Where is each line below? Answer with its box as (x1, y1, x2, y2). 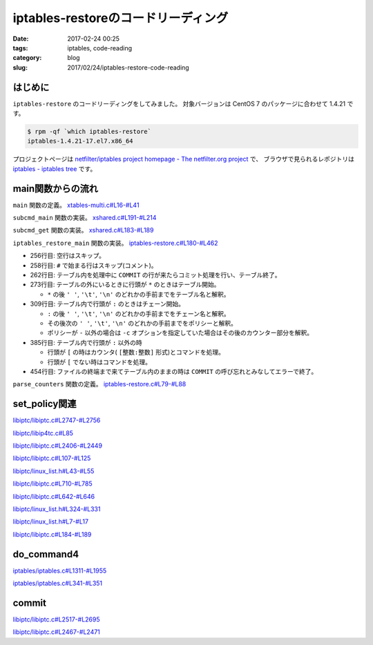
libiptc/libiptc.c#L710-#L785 (12, 479, 93, 488)
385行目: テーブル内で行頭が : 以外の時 (30, 338, 143, 346)
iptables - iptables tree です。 (12, 164, 97, 172)
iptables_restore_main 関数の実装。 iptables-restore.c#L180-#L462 (12, 239, 218, 247)
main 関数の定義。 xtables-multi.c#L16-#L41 (12, 201, 140, 209)
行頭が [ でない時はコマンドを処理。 (47, 357, 152, 366)
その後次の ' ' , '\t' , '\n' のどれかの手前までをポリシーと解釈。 (47, 319, 238, 327)
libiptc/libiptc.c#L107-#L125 (12, 454, 91, 462)
